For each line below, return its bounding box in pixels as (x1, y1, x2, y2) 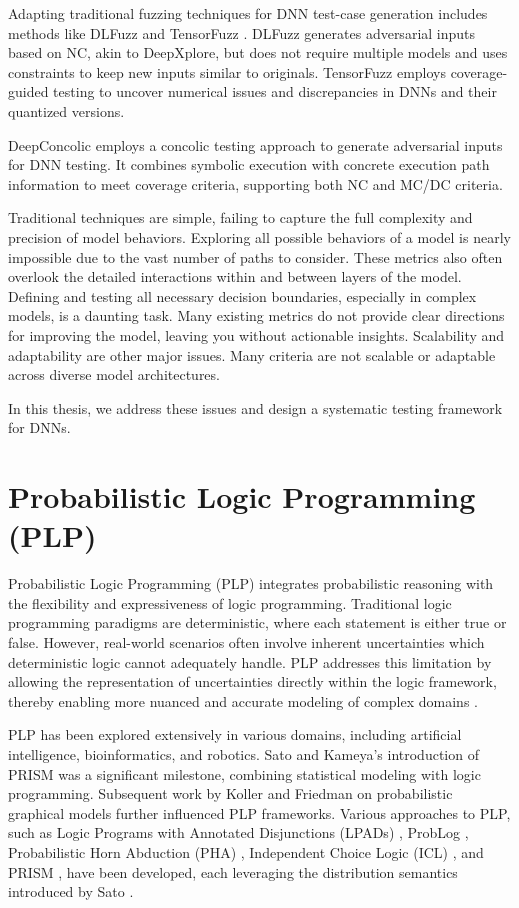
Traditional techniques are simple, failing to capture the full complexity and (8, 207, 473, 228)
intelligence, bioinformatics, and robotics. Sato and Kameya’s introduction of (8, 743, 479, 764)
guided (8, 81, 49, 102)
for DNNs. (8, 417, 71, 438)
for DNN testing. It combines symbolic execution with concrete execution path (8, 154, 490, 175)
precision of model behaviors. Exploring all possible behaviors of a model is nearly (8, 226, 511, 247)
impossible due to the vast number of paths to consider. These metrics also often (8, 246, 503, 267)
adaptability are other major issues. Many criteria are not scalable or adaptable (8, 344, 496, 365)
